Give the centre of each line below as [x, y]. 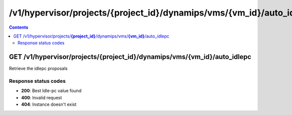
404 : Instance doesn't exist [49, 104]
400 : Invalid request [42, 97]
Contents [19, 27]
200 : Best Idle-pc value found [51, 91]
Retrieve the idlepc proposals [38, 69]
